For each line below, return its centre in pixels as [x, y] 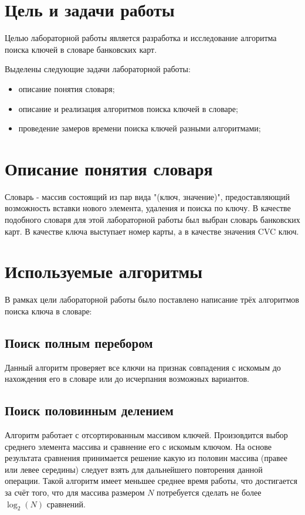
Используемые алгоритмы [104, 271]
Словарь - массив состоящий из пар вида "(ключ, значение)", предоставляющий [148, 196]
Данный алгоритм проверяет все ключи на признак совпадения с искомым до [143, 367]
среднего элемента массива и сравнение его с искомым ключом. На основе [138, 446]
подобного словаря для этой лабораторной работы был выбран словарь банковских [152, 219]
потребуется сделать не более [209, 492]
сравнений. [66, 504]
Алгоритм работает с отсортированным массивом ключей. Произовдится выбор [146, 435]
